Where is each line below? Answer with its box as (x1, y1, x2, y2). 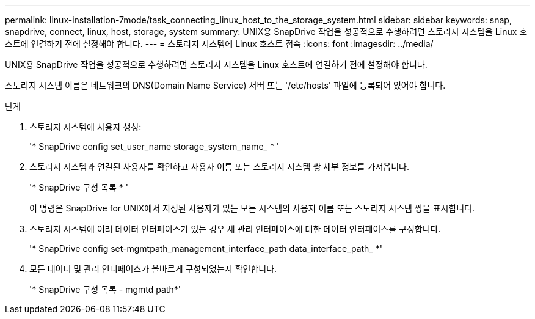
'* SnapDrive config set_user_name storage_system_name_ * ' (29, 141, 280, 152)
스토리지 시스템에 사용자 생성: (29, 122, 142, 132)
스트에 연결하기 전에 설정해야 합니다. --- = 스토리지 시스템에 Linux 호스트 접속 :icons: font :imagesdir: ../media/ (5, 38, 434, 49)
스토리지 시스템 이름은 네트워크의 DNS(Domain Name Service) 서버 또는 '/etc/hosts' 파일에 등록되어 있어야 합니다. (5, 80, 446, 90)
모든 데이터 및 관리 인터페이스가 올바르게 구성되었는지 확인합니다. (29, 263, 277, 274)
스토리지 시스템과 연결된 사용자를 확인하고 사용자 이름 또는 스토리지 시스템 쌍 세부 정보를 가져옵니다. (29, 161, 409, 172)
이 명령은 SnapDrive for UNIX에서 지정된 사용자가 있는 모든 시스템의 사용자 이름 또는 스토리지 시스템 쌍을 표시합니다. (29, 203, 475, 213)
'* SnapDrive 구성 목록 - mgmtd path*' (29, 284, 181, 295)
